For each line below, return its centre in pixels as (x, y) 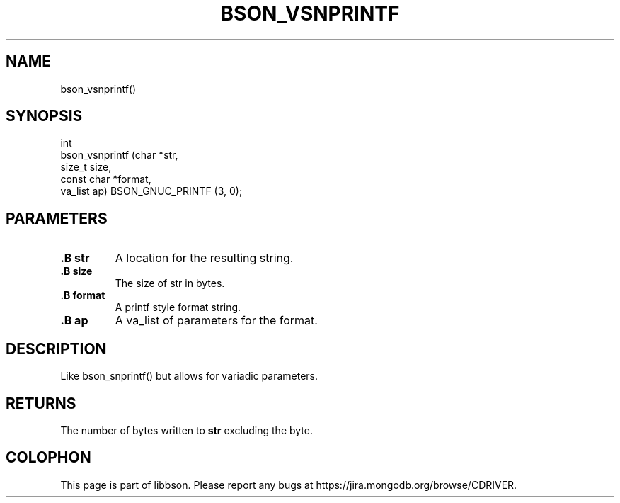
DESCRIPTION (56, 349)
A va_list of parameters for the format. (216, 321)
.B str (75, 258)
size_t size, (86, 167)
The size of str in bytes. (170, 283)
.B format (83, 295)
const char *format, (106, 179)
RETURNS (41, 403)
